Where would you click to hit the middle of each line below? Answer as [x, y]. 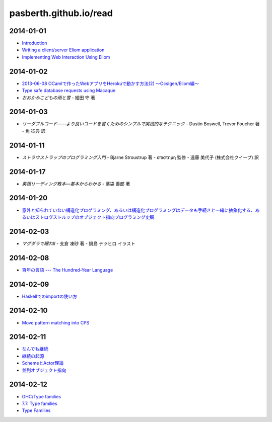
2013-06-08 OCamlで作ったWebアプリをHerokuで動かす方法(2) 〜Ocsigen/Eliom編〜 [110, 83]
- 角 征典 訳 [34, 131]
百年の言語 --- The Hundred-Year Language [67, 270]
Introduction [35, 43]
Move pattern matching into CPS [56, 322]
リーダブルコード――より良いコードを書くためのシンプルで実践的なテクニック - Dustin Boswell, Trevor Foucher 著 [141, 124]
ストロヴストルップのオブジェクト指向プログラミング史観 [95, 217]
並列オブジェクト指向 [44, 370]
